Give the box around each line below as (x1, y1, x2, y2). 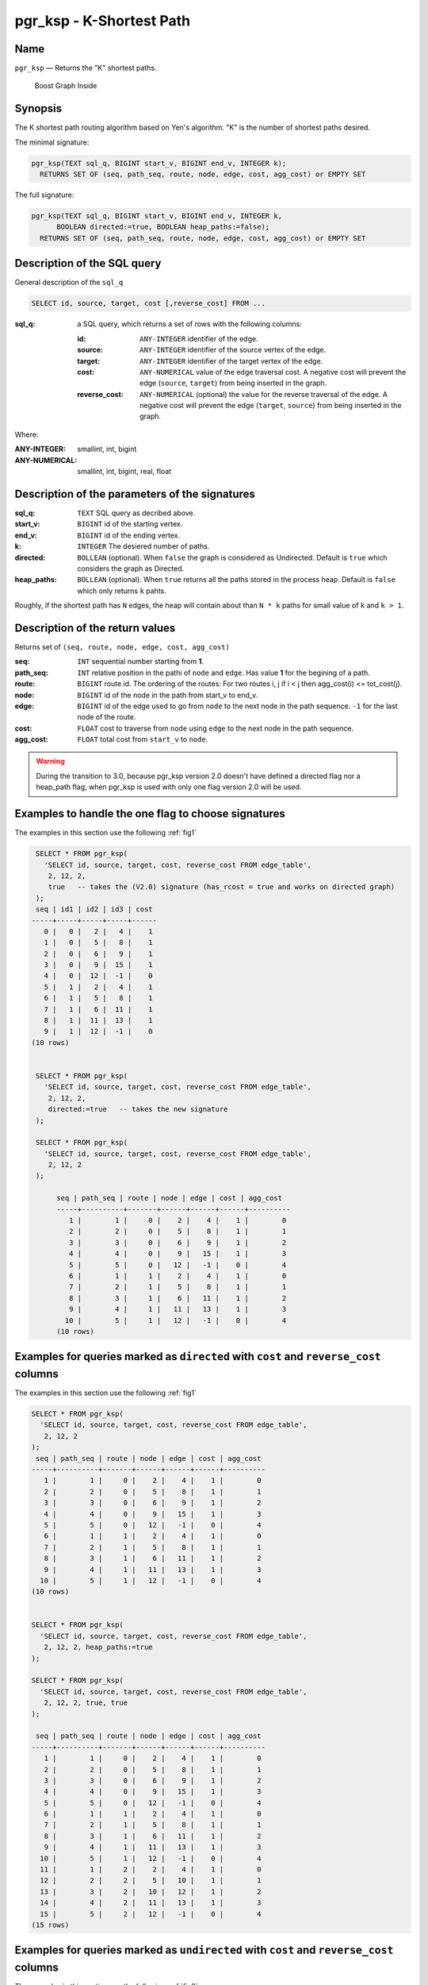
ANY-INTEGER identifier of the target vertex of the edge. (139, 356, 323, 365)
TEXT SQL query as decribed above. (77, 508, 196, 518)
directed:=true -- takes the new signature (48, 1104, 228, 1114)
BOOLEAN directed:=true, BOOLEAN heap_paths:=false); (56, 222, 270, 232)
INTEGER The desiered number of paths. (77, 542, 210, 551)
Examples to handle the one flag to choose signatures (14, 807, 285, 821)
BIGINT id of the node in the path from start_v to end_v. (77, 690, 258, 700)
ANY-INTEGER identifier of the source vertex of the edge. (139, 345, 327, 355)
